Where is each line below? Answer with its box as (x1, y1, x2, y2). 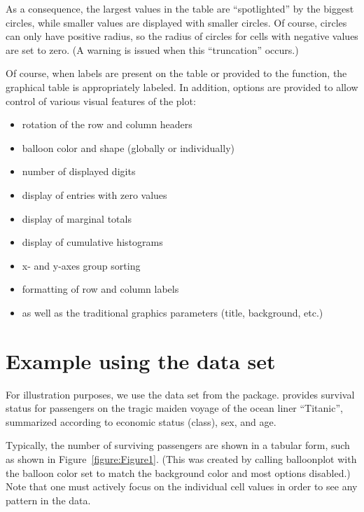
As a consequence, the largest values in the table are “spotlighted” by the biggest (6, 1, 354, 15)
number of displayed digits (22, 164, 136, 179)
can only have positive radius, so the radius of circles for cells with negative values (6, 29, 358, 43)
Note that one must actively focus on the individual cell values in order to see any (6, 479, 358, 494)
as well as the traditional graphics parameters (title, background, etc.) (22, 305, 323, 319)
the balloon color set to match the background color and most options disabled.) (6, 465, 351, 480)
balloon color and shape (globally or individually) (22, 140, 234, 155)
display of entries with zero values (22, 187, 167, 202)
